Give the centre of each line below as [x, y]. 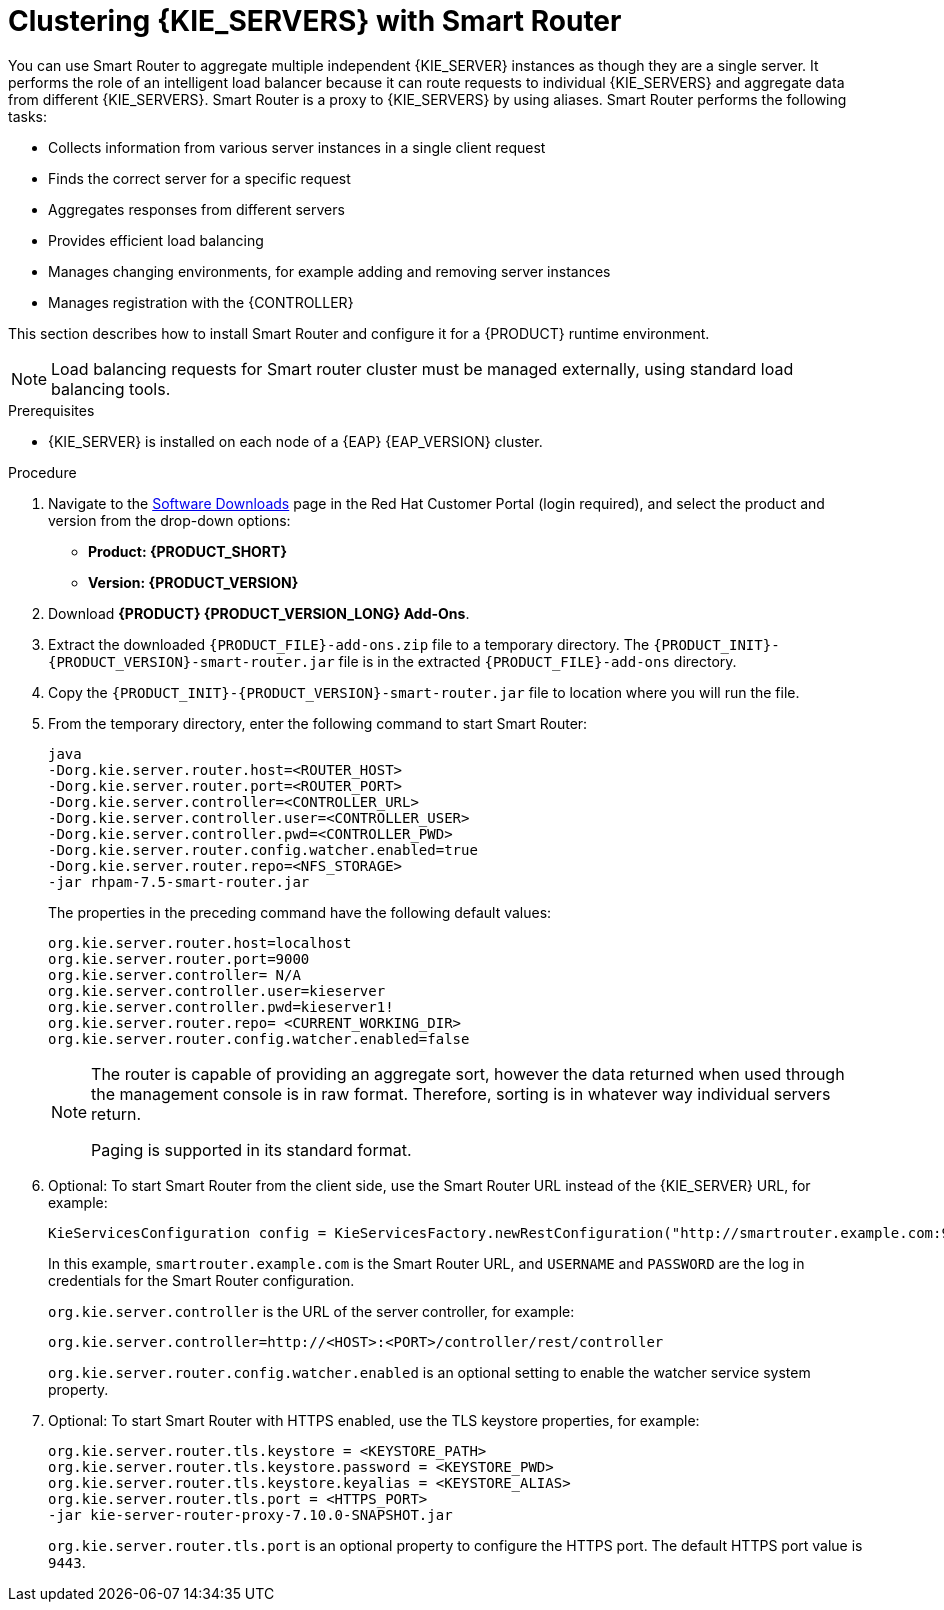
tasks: [28, 116]
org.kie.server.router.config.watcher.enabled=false [259, 1038]
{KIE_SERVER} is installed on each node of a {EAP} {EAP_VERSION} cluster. [295, 441]
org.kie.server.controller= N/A [174, 974]
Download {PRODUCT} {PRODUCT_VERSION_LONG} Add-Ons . [259, 613]
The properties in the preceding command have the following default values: [300, 912]
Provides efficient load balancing [156, 240]
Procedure [42, 472]
